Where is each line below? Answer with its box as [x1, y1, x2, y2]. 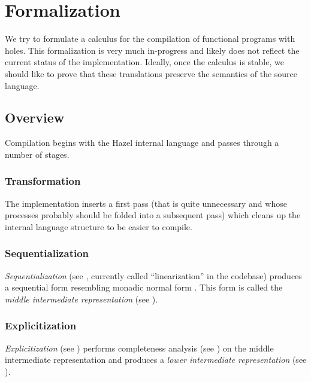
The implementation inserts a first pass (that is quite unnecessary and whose [5, 197, 287, 209]
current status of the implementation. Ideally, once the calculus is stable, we [5, 56, 284, 68]
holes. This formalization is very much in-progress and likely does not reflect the [5, 44, 300, 56]
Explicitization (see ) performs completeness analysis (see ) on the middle [5, 341, 274, 354]
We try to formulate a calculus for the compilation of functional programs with [5, 32, 295, 45]
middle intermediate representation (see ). [5, 292, 158, 305]
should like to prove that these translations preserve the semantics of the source [5, 67, 298, 80]
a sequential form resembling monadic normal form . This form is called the [5, 281, 283, 294]
